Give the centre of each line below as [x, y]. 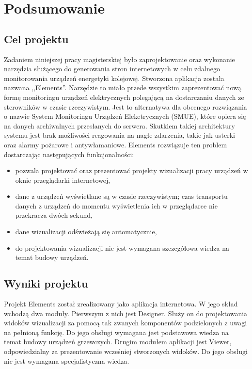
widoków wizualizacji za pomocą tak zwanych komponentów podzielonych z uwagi [126, 323]
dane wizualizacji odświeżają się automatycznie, [86, 232]
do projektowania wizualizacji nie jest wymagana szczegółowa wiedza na [122, 248]
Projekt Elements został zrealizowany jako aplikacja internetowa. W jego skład [121, 304]
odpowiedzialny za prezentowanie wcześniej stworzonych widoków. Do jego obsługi [126, 351]
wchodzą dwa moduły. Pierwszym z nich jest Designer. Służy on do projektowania [126, 313]
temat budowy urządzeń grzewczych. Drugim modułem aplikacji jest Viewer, [118, 342]
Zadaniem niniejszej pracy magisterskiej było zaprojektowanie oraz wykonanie [119, 59]
